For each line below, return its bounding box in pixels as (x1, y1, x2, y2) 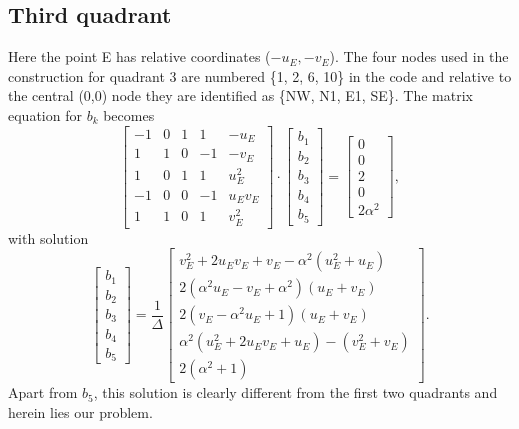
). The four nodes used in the (329, 46, 509, 67)
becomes (103, 104, 155, 125)
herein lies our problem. (8, 401, 153, 422)
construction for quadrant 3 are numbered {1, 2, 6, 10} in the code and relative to (8, 65, 512, 86)
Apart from (8, 382, 78, 403)
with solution (8, 227, 89, 248)
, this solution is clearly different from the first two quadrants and (93, 382, 498, 403)
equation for (8, 104, 82, 125)
